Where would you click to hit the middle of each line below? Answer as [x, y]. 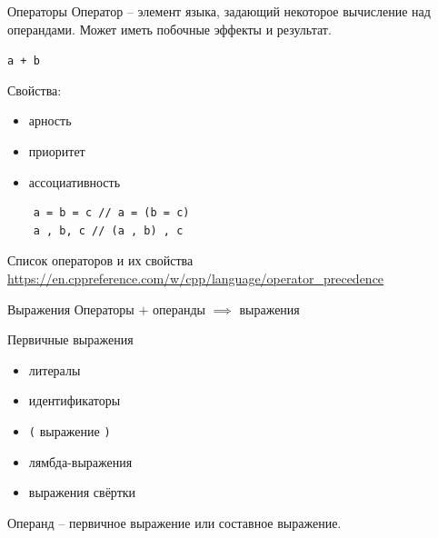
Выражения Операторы [71, 309]
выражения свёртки [82, 492]
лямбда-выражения [80, 461]
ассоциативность [75, 181]
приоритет [57, 151]
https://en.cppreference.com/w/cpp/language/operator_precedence [196, 278]
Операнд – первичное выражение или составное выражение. [174, 522]
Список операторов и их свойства [100, 260]
